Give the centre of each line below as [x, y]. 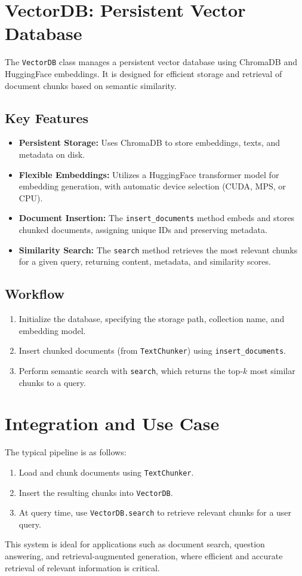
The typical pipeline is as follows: [66, 452]
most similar [273, 370]
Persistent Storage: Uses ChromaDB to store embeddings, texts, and [150, 143]
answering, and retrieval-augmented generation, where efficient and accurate [144, 556]
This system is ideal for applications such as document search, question [135, 544]
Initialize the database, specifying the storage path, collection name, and [152, 319]
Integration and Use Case [112, 423]
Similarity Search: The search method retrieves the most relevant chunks [158, 249]
